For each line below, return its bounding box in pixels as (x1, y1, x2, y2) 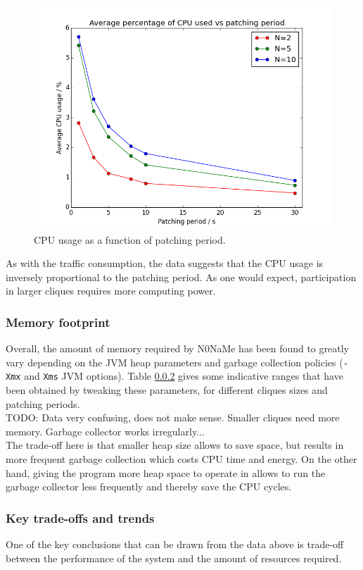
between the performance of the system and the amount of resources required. (6, 550, 342, 565)
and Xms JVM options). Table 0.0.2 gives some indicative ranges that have (24, 368, 343, 383)
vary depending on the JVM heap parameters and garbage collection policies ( (6, 354, 343, 369)
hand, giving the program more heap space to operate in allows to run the (6, 465, 326, 480)
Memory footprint (6, 313, 110, 330)
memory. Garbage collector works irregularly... (6, 423, 205, 438)
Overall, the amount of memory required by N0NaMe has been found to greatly (6, 341, 349, 356)
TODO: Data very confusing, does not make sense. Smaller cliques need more (6, 410, 340, 425)
